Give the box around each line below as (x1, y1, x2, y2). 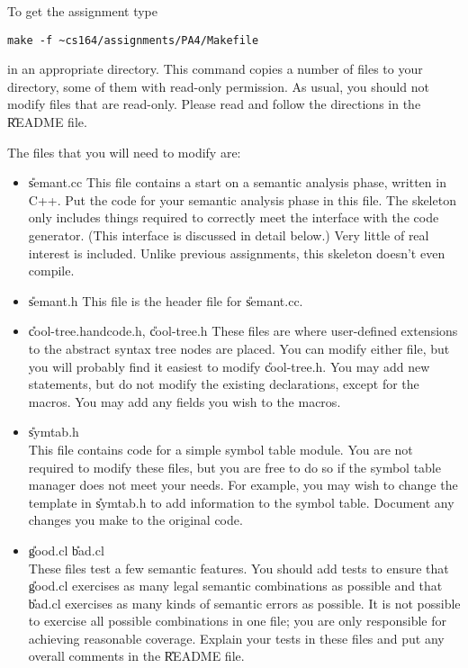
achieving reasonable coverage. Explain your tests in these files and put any (28, 628, 445, 647)
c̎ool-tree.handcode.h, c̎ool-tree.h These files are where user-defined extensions (28, 321, 458, 340)
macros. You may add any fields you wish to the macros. (28, 392, 341, 411)
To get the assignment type (7, 2, 157, 20)
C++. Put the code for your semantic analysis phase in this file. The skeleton (28, 190, 456, 209)
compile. (28, 261, 75, 280)
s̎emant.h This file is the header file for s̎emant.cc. (28, 291, 303, 310)
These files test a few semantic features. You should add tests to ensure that (28, 558, 449, 577)
